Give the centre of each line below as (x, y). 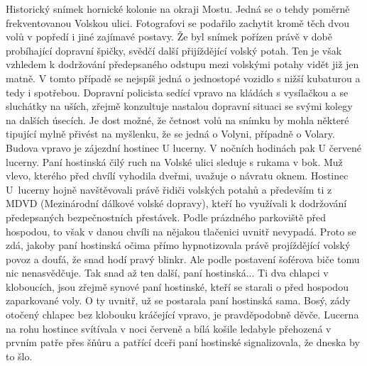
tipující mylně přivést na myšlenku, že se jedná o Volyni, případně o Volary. (170, 134)
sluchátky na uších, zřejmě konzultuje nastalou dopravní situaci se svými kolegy (179, 106)
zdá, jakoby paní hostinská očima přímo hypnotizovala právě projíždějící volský (178, 245)
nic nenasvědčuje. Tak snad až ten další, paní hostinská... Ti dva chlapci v (167, 273)
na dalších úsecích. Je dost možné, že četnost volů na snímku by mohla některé (177, 120)
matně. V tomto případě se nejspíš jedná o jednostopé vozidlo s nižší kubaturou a (183, 78)
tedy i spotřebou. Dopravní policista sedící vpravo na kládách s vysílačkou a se (177, 92)
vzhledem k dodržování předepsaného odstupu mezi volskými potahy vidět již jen (182, 64)
